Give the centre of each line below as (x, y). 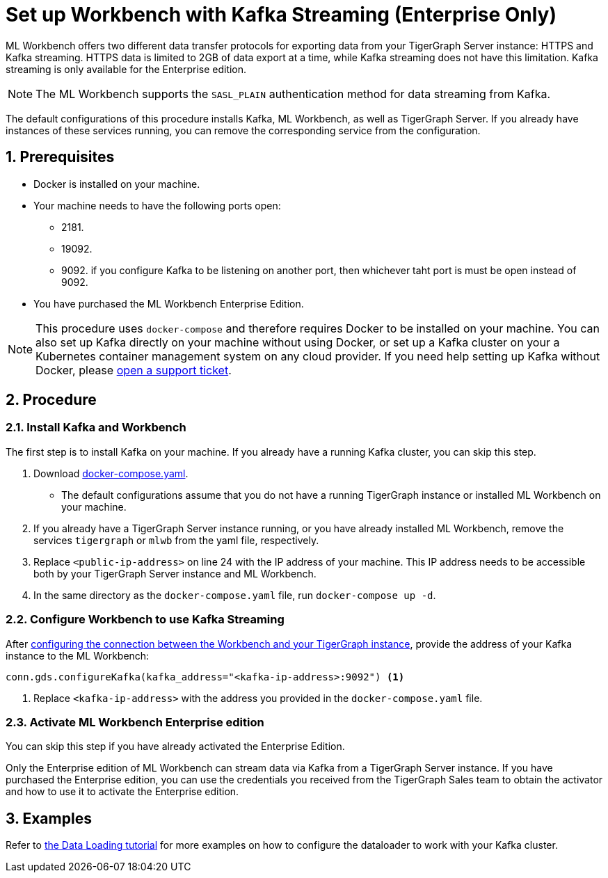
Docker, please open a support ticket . (134, 370)
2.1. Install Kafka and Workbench (96, 428)
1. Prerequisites (60, 157)
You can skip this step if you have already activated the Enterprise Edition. (175, 747)
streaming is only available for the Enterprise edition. (126, 69)
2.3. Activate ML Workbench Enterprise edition (135, 722)
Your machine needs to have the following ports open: (157, 205)
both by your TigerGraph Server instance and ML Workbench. (175, 573)
